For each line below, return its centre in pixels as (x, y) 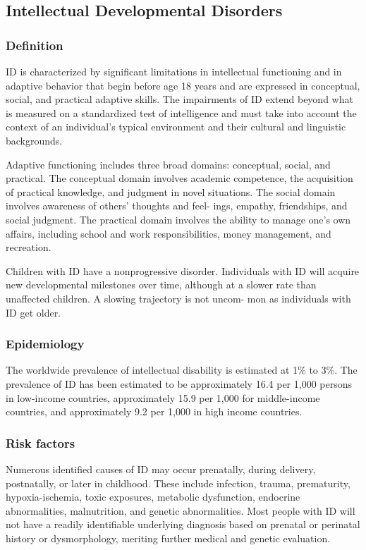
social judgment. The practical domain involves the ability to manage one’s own (178, 219)
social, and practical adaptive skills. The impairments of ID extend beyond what (179, 99)
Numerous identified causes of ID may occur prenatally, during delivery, (161, 469)
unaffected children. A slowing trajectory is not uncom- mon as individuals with (178, 298)
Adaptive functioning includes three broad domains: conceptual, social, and (168, 164)
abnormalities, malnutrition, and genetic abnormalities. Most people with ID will (181, 510)
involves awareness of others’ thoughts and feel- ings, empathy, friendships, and (177, 206)
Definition (35, 45)
